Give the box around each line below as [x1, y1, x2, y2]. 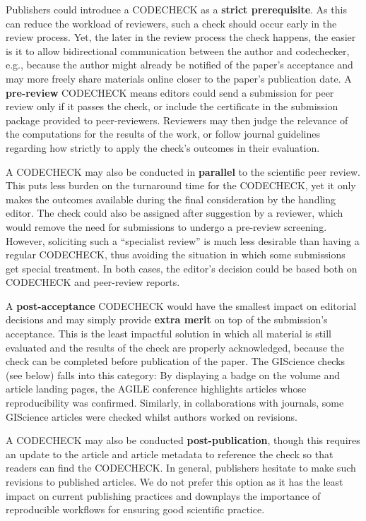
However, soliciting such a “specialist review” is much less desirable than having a [6, 233, 360, 248]
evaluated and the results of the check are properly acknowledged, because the [6, 340, 345, 354]
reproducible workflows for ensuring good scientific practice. [6, 502, 265, 517]
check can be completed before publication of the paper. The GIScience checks [6, 354, 346, 369]
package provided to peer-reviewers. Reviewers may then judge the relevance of [6, 112, 348, 127]
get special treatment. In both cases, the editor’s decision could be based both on [6, 260, 358, 275]
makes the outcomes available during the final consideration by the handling [6, 191, 336, 206]
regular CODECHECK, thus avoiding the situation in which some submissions [6, 247, 346, 262]
